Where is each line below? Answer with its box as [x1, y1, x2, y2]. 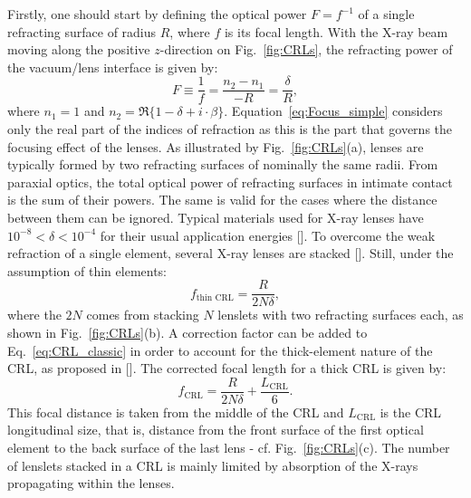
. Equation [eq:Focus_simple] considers [224, 101, 443, 120]
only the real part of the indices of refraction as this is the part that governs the [7, 120, 453, 139]
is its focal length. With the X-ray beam [224, 22, 448, 41]
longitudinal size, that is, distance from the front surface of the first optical [7, 420, 424, 439]
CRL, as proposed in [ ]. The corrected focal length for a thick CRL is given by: [7, 359, 447, 378]
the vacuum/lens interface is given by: [7, 57, 218, 76]
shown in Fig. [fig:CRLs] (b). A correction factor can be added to [7, 323, 368, 342]
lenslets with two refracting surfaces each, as [217, 305, 464, 324]
